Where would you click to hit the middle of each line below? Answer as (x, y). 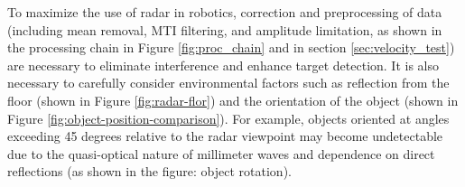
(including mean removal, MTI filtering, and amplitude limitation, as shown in (225, 29)
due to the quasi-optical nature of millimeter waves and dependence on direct (221, 153)
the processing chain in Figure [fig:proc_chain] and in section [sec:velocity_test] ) (231, 47)
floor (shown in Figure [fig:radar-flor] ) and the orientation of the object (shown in (233, 100)
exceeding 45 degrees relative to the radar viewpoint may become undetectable (225, 136)
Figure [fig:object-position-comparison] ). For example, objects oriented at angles (228, 118)
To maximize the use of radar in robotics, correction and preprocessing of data (225, 12)
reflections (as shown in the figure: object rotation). (149, 171)
